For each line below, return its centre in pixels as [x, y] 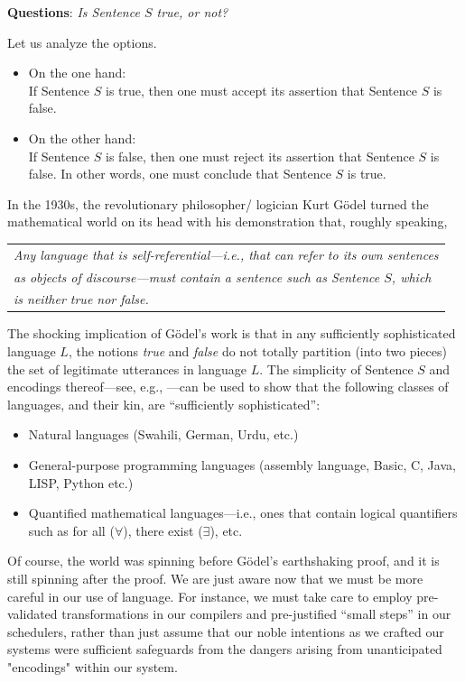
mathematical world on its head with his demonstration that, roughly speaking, [228, 221]
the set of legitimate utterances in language [127, 369]
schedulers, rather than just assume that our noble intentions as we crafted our [226, 631]
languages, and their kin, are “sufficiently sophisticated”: [164, 404]
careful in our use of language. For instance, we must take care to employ [210, 596]
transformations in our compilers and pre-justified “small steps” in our [256, 614]
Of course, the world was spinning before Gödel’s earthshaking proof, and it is [223, 561]
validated [33, 614]
